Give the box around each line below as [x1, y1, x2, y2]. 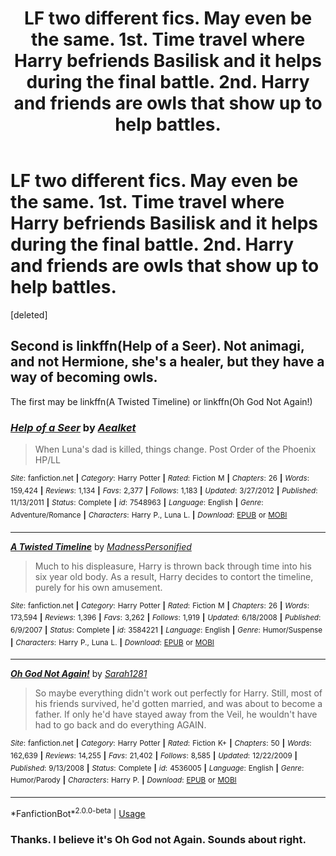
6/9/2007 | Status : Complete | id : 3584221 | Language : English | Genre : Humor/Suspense [10, 625, 323, 635]
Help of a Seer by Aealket [10, 420, 137, 434]
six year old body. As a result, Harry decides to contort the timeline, [34, 570, 314, 582]
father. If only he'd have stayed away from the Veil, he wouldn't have [34, 708, 318, 721]
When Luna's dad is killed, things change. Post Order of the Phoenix [34, 443, 317, 456]
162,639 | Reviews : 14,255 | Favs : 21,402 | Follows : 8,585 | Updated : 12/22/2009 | [10, 750, 298, 761]
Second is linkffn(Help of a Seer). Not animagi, [10, 338, 305, 355]
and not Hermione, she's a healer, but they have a [10, 353, 325, 371]
